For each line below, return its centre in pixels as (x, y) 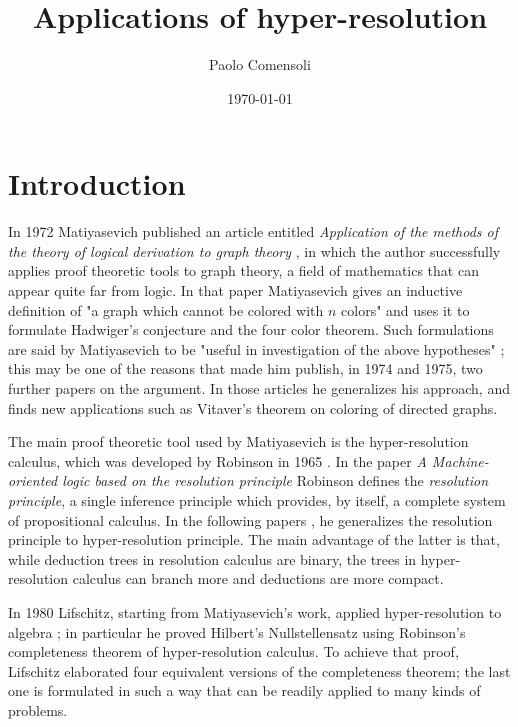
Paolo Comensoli (260, 64)
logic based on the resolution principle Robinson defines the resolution (275, 480)
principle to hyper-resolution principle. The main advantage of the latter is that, (254, 539)
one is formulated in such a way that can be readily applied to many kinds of (244, 690)
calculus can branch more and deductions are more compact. (258, 578)
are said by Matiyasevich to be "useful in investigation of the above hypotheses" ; (256, 348)
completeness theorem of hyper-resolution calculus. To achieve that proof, (233, 651)
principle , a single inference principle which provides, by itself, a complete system (257, 499)
